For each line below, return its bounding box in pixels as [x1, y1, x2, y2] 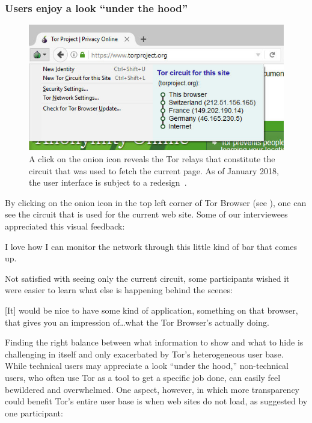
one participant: [5, 406, 63, 419]
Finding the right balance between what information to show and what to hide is [5, 336, 304, 348]
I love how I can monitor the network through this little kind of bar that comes [5, 240, 298, 252]
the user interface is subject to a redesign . [29, 176, 187, 189]
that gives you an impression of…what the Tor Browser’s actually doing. [5, 315, 269, 328]
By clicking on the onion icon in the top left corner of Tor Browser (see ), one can [5, 196, 307, 208]
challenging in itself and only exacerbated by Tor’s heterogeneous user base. [5, 347, 284, 360]
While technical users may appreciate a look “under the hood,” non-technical [5, 359, 289, 372]
